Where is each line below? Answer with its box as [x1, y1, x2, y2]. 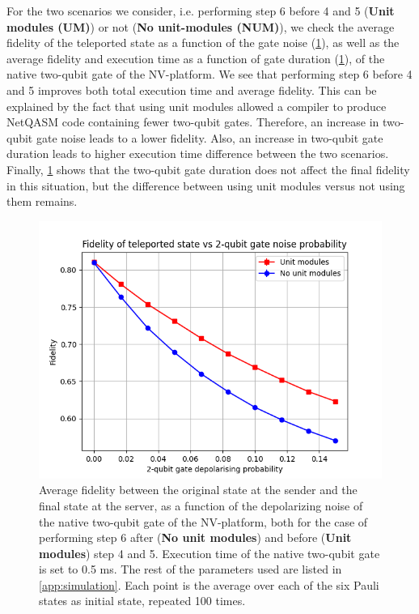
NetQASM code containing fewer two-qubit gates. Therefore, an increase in [6, 113, 379, 130]
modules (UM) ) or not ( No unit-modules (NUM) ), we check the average [6, 18, 395, 35]
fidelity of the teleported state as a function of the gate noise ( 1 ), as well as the [6, 34, 400, 51]
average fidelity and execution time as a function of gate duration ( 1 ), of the [6, 49, 385, 66]
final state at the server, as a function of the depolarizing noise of [39, 497, 363, 514]
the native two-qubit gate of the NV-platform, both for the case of [39, 513, 368, 530]
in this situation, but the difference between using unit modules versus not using [6, 177, 405, 194]
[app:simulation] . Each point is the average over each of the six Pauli [39, 576, 379, 593]
